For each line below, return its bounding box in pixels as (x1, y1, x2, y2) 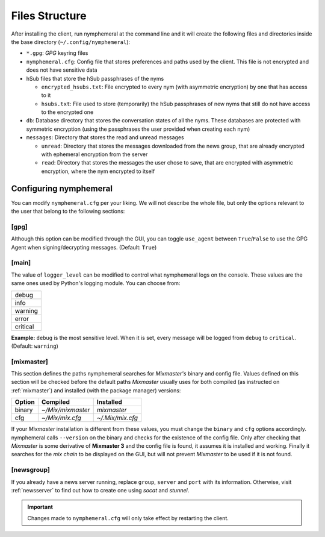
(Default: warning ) (11, 342, 58, 350)
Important (27, 503, 54, 510)
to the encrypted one (41, 108, 94, 116)
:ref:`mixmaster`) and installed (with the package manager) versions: (11, 386, 181, 394)
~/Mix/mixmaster (41, 406, 90, 414)
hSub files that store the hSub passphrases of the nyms (26, 75, 164, 82)
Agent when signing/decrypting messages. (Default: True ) (11, 243, 157, 251)
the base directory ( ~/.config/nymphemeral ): (11, 38, 131, 45)
